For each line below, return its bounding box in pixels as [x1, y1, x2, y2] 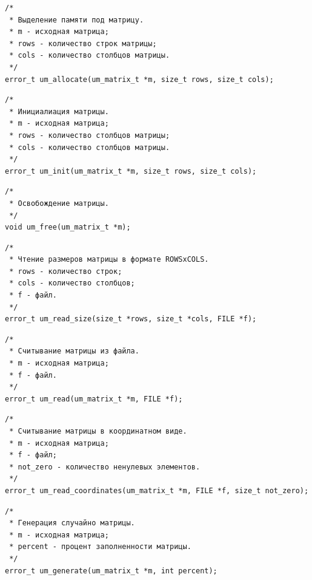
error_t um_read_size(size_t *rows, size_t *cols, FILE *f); [5, 315, 257, 324]
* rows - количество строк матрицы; [9, 39, 157, 48]
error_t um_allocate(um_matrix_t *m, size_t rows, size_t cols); [5, 75, 274, 84]
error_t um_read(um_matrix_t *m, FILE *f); [5, 394, 183, 403]
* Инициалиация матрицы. [9, 107, 109, 116]
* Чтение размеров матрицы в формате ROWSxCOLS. [9, 255, 209, 264]
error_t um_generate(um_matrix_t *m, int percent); [5, 566, 217, 575]
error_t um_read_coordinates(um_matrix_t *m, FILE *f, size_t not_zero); [5, 486, 309, 495]
